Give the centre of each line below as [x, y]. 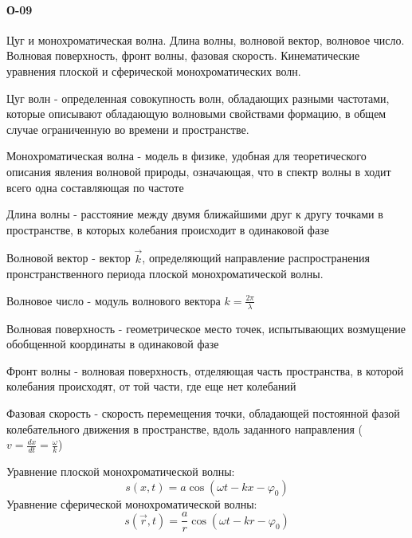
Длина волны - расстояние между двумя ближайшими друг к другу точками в [195, 214]
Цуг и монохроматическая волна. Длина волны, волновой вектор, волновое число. [206, 39]
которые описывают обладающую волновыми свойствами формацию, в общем [196, 114]
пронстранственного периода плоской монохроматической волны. [165, 274]
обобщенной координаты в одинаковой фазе [113, 344]
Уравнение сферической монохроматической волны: [132, 503]
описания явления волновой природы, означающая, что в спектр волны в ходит [199, 171]
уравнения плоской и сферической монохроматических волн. [154, 71]
